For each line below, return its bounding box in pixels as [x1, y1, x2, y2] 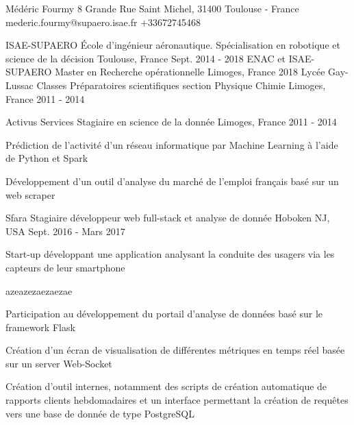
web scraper [5, 187, 55, 202]
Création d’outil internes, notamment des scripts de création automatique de [5, 379, 327, 393]
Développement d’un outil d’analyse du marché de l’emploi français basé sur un [5, 173, 339, 188]
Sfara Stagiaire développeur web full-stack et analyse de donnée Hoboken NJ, [5, 210, 330, 225]
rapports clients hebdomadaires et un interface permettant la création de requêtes [5, 393, 349, 407]
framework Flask [5, 319, 75, 334]
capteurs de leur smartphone [5, 260, 125, 274]
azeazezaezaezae [5, 283, 73, 297]
